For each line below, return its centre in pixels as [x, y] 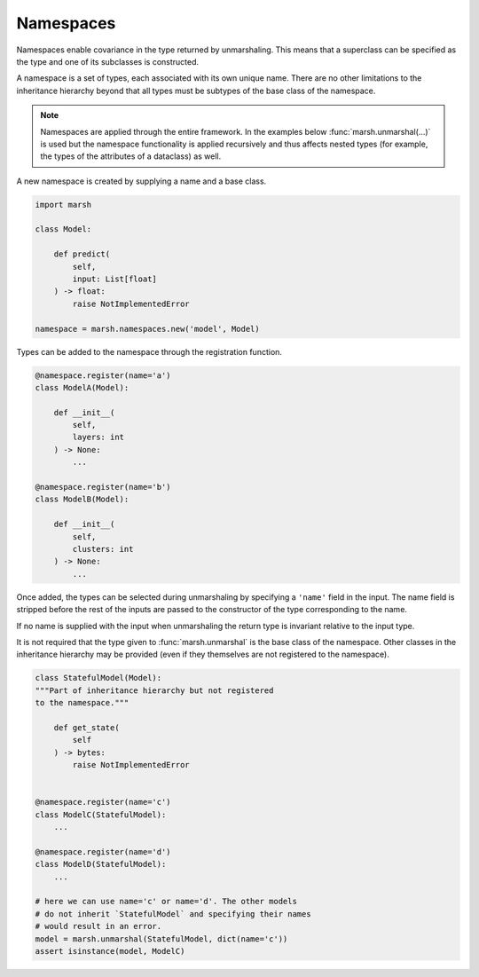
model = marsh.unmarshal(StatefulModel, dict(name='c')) [161, 939]
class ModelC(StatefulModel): [101, 815]
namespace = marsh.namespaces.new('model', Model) [148, 329]
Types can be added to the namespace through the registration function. [149, 351]
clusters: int [103, 549]
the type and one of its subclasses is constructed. [108, 61]
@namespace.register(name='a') [103, 375]
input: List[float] [114, 279]
